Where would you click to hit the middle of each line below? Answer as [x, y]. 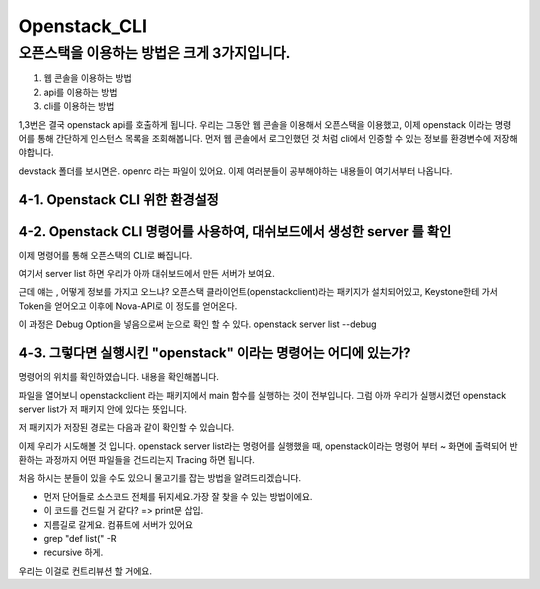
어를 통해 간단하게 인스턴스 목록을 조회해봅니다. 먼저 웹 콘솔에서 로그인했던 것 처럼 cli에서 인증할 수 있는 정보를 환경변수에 [255, 138]
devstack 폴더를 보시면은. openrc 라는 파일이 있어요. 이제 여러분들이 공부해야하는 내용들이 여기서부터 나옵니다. [235, 171]
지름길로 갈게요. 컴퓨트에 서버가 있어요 [118, 524]
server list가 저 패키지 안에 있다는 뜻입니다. [102, 409]
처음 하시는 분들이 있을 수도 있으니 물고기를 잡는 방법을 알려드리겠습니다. [160, 478]
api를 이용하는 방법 [80, 92]
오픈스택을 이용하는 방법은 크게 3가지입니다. [154, 53]
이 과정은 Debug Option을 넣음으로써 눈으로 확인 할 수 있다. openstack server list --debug [197, 324]
